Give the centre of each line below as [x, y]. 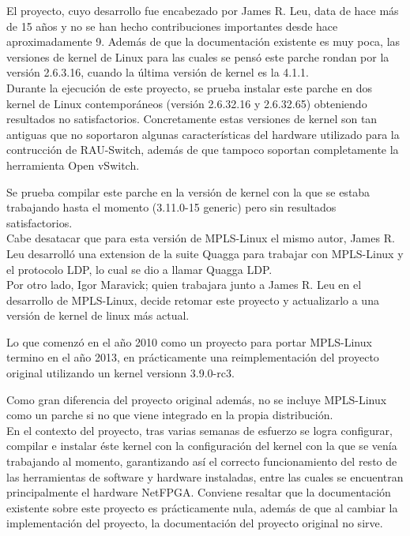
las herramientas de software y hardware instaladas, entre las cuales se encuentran [205, 476]
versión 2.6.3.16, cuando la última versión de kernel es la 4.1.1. [158, 72]
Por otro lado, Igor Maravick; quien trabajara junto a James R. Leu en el [184, 285]
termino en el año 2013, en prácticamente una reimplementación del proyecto [193, 357]
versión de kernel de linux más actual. [98, 315]
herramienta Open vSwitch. [73, 165]
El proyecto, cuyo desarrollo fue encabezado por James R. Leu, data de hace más [203, 10]
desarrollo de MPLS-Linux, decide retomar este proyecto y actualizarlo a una [193, 300]
